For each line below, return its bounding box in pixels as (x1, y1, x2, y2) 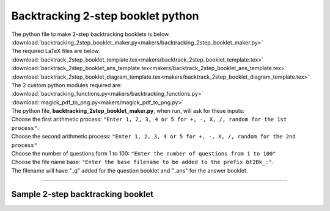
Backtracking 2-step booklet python (11, 9, 199, 23)
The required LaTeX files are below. (11, 48, 100, 55)
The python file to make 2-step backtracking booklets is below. (11, 30, 170, 38)
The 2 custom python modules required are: (11, 81, 122, 88)
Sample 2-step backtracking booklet (11, 189, 154, 199)
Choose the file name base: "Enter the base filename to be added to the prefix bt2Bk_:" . (11, 159, 274, 166)
